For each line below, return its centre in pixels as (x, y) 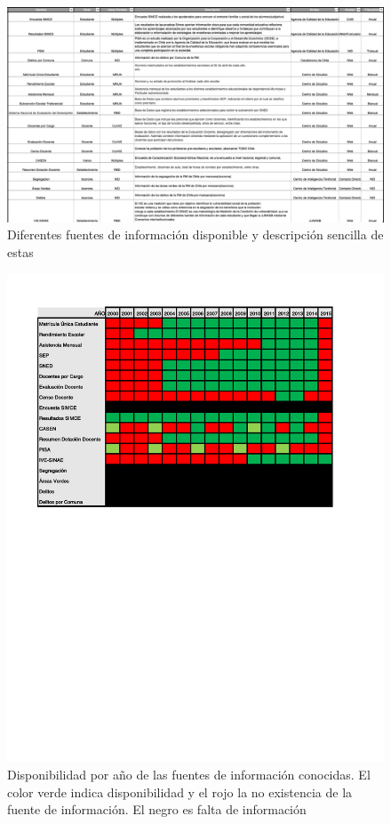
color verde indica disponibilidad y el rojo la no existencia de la (180, 792)
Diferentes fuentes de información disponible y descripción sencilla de (195, 234)
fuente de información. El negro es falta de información (157, 809)
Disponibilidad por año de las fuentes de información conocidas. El (189, 775)
